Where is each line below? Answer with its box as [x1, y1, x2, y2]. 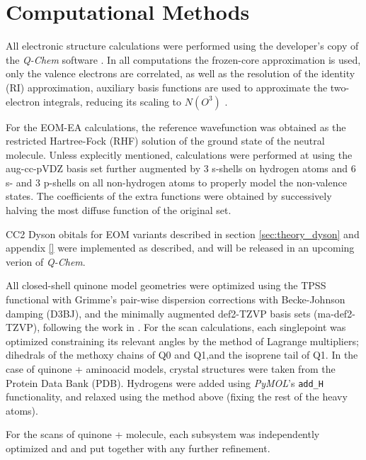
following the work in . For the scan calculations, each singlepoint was [42, 320, 346, 335]
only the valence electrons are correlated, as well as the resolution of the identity [6, 66, 355, 81]
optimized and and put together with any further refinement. [6, 441, 270, 456]
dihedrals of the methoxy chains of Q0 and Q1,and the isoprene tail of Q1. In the [6, 347, 358, 362]
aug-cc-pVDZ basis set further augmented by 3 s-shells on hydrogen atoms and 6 [6, 161, 356, 176]
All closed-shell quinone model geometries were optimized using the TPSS [6, 278, 326, 293]
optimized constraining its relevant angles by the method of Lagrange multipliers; [6, 333, 359, 348]
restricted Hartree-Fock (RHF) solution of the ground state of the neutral [6, 133, 325, 148]
